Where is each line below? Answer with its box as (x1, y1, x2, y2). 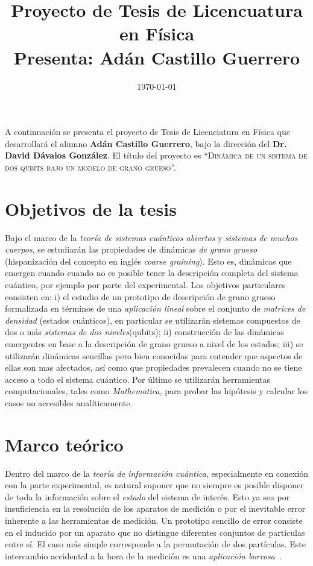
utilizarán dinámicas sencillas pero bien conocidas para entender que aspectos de (5, 349, 303, 362)
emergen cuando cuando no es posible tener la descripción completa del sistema (5, 266, 299, 279)
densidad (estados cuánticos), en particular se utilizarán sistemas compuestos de (5, 313, 300, 326)
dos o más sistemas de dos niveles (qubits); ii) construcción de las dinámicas (5, 325, 284, 338)
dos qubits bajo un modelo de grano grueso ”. (5, 160, 176, 173)
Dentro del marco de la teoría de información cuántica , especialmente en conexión (5, 467, 309, 479)
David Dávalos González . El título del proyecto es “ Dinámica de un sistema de (5, 149, 308, 162)
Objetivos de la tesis (5, 196, 177, 221)
